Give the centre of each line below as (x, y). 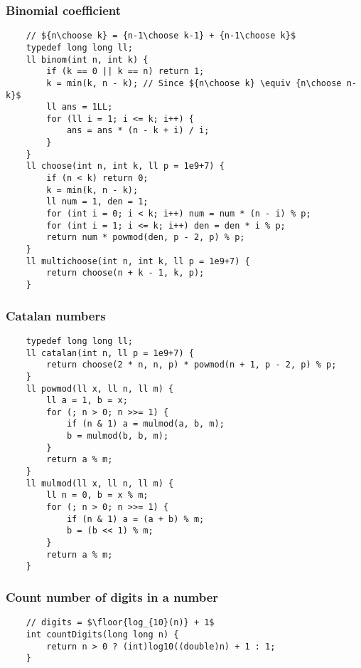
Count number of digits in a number (112, 596)
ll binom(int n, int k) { (87, 59)
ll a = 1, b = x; (87, 401)
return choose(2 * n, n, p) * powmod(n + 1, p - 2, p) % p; (192, 365)
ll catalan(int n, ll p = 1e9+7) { (110, 353)
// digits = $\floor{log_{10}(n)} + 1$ (120, 623)
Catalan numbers (56, 315)
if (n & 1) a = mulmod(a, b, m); (145, 424)
